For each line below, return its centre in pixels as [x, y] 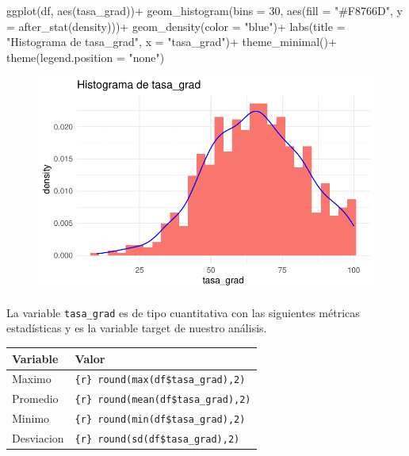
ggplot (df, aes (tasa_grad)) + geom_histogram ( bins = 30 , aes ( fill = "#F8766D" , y [204, 10]
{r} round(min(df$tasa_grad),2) [160, 420]
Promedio [35, 399]
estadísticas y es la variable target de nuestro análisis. [137, 328]
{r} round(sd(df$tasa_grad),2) [157, 440]
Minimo [31, 418]
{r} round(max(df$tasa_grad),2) [160, 380]
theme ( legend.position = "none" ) [86, 57]
